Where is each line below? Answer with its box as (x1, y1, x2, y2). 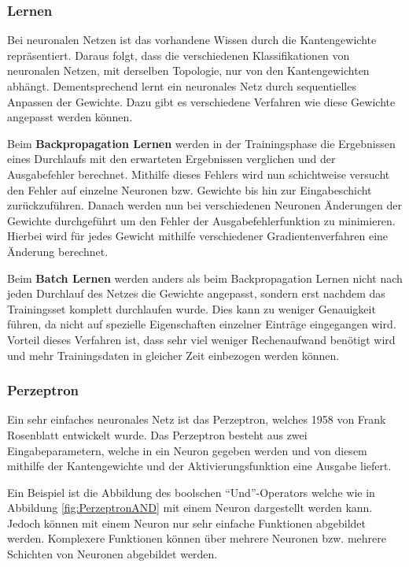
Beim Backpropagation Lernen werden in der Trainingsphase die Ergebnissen (7, 135, 396, 151)
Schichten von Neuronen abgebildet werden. (7, 546, 218, 562)
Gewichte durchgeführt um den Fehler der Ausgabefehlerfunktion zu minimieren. (7, 212, 396, 228)
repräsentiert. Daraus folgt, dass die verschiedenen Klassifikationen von (7, 46, 350, 63)
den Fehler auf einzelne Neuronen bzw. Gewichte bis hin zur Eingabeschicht (7, 181, 372, 198)
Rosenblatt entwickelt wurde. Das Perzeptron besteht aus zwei (7, 426, 308, 443)
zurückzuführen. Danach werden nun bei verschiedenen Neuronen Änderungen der (7, 197, 402, 213)
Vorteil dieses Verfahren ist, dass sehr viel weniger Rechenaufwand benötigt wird (7, 331, 396, 347)
